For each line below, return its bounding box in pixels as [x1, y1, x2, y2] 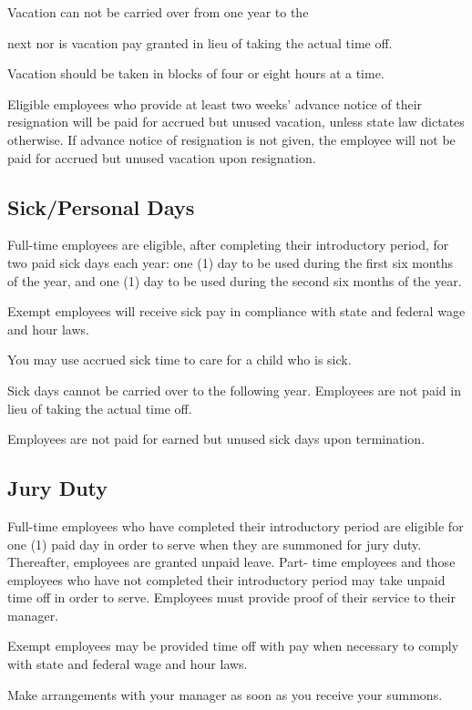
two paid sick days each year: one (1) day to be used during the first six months [7, 252, 453, 272]
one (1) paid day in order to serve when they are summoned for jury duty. [7, 534, 422, 553]
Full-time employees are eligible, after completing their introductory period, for [7, 235, 449, 254]
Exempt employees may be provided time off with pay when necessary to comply [7, 636, 459, 655]
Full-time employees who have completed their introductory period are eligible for [7, 516, 464, 535]
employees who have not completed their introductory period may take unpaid [7, 570, 446, 589]
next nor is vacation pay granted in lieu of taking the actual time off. [7, 33, 393, 52]
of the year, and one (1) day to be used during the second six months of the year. [7, 271, 462, 290]
